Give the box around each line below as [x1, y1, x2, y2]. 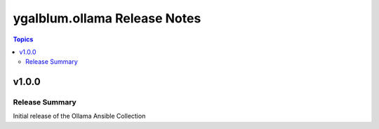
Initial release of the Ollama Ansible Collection [13, 112, 146, 121]
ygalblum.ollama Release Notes [13, 11, 201, 26]
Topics [13, 35, 34, 43]
